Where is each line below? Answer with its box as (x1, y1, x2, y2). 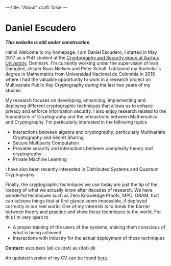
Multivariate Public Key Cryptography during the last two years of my (5, 81, 151, 88)
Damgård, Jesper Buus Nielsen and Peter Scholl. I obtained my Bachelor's (5, 65, 161, 71)
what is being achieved (12, 229, 62, 235)
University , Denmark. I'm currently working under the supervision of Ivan (5, 60, 159, 66)
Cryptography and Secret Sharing (12, 134, 84, 140)
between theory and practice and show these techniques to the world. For (5, 209, 161, 215)
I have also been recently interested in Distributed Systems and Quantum (5, 166, 159, 172)
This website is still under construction (5, 39, 90, 45)
